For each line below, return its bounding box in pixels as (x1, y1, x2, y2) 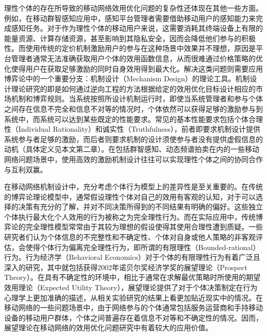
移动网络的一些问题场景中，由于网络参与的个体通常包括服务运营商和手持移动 (4, 302, 263, 313)
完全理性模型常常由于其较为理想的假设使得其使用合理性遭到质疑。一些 (25, 221, 263, 232)
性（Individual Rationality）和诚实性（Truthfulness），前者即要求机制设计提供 (4, 123, 261, 134)
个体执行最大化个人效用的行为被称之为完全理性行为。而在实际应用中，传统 (4, 211, 256, 222)
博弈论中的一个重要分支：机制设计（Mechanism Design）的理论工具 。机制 (4, 73, 250, 84)
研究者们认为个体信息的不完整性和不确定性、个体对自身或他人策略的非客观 (4, 232, 256, 242)
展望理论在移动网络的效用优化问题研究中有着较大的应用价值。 (4, 322, 213, 333)
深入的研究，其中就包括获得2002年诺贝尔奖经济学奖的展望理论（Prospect (4, 261, 247, 272)
